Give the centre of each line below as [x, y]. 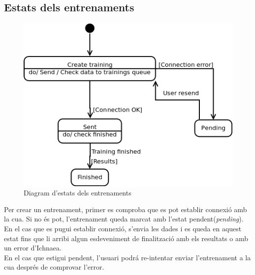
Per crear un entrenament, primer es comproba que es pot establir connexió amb [126, 209]
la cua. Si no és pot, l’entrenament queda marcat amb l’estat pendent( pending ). [124, 219]
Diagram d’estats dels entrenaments [78, 193]
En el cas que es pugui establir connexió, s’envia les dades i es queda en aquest [123, 229]
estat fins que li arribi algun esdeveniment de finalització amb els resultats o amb [126, 238]
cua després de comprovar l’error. [54, 267]
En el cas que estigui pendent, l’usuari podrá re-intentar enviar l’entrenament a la [127, 257]
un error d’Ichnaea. [33, 248]
